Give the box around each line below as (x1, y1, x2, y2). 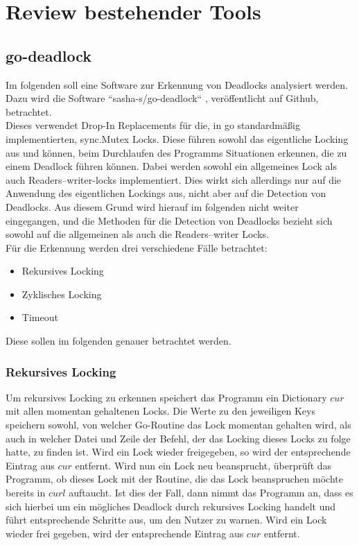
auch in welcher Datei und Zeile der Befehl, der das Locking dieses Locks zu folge (6, 431, 351, 445)
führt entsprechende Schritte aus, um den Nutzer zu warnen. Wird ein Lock (6, 512, 327, 527)
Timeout (21, 310, 58, 325)
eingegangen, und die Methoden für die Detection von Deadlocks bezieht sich (6, 213, 333, 227)
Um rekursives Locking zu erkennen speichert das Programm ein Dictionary (6, 390, 327, 404)
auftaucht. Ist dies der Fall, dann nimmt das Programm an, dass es (69, 485, 353, 500)
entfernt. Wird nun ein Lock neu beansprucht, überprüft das (75, 458, 332, 472)
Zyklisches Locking (21, 286, 102, 301)
